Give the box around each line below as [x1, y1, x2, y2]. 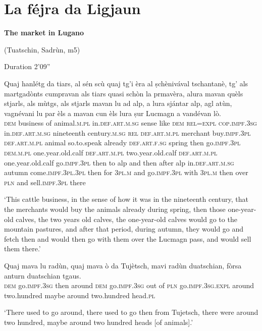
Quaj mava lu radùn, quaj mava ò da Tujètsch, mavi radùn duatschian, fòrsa [4, 260, 242, 270]
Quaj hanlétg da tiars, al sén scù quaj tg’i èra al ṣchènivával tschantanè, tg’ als [4, 78, 248, 88]
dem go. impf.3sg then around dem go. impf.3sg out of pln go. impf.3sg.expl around [4, 280, 254, 291]
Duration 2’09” [4, 61, 50, 72]
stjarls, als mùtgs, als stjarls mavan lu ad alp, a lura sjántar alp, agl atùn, [4, 98, 232, 108]
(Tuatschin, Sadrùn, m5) [4, 44, 80, 54]
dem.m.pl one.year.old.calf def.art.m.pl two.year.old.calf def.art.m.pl [4, 147, 218, 158]
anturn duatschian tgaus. [4, 270, 81, 281]
